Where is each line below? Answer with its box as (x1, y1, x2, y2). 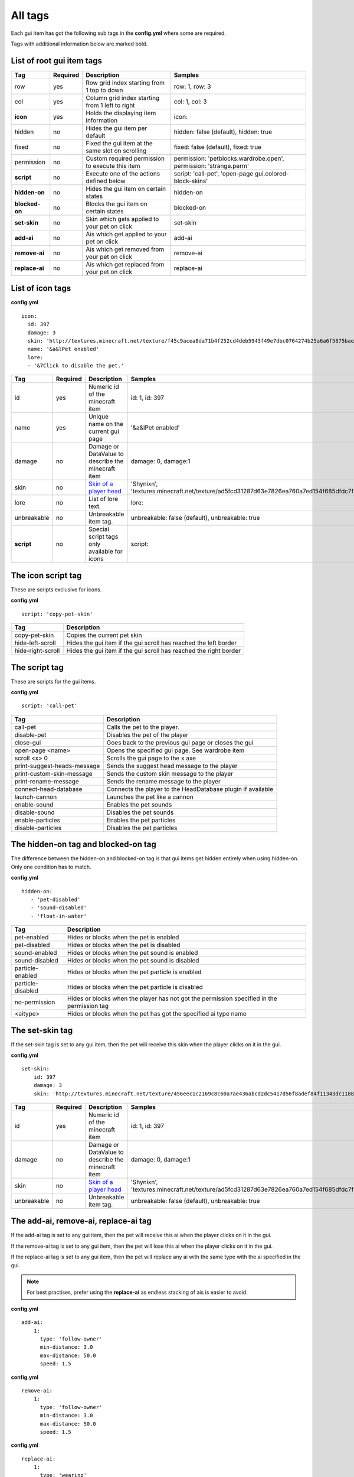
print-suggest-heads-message (14, 762, 100, 770)
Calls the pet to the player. (106, 723, 179, 731)
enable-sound (14, 801, 54, 809)
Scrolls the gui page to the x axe (106, 754, 196, 762)
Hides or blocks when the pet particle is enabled (67, 968, 202, 976)
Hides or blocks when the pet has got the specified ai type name (67, 1010, 247, 1018)
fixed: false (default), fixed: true (173, 142, 262, 151)
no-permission (14, 998, 55, 1007)
